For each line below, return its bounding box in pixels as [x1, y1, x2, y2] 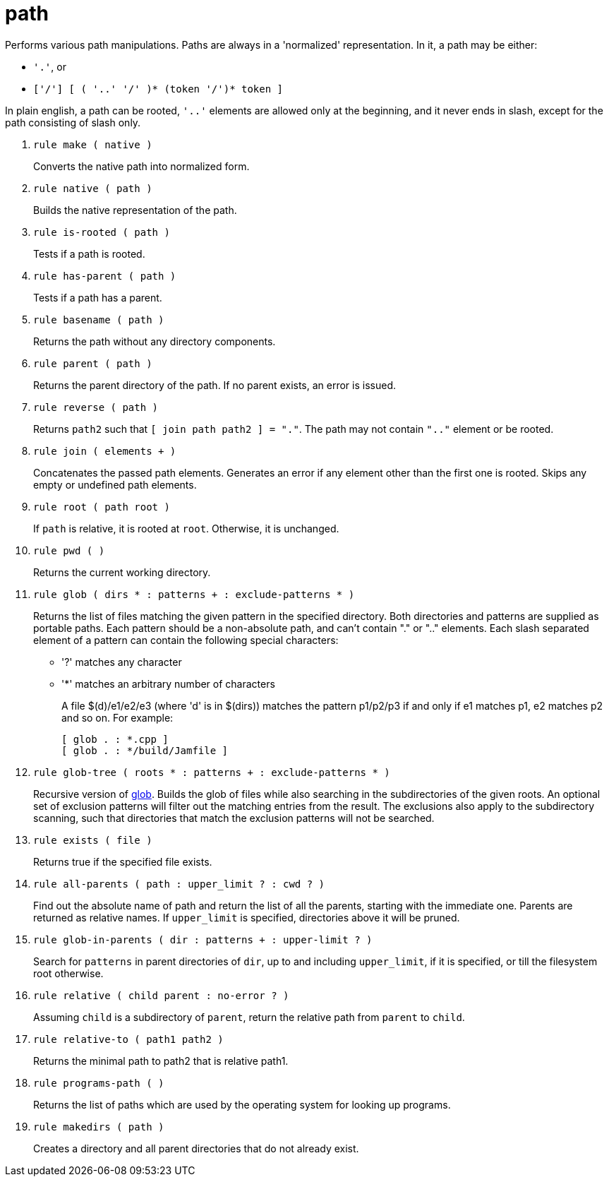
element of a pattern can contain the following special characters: [33, 633, 339, 646]
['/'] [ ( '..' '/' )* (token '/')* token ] [33, 83, 284, 95]
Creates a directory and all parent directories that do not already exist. [33, 1142, 359, 1154]
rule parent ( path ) [33, 357, 152, 369]
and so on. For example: [61, 711, 174, 724]
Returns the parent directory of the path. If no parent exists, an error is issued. [33, 378, 397, 391]
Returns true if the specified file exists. [33, 855, 212, 868]
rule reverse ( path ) [33, 401, 159, 413]
